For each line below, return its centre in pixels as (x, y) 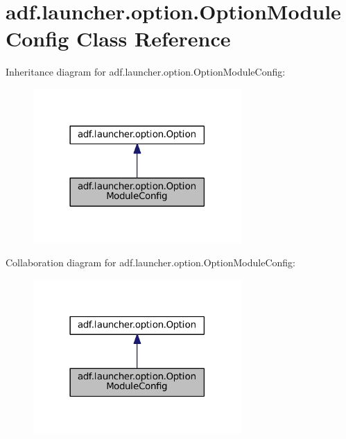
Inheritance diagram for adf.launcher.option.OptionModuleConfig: (146, 72)
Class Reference (153, 38)
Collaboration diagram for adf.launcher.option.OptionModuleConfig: (150, 262)
